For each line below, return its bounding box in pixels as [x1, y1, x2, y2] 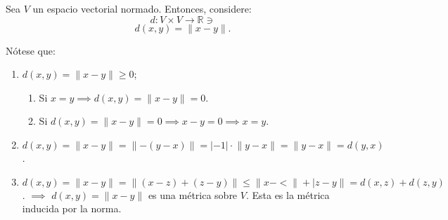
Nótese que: [6, 43, 56, 57]
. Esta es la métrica [245, 187, 330, 202]
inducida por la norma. [22, 201, 122, 216]
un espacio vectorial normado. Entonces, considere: [32, 1, 252, 15]
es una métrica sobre [148, 187, 238, 202]
